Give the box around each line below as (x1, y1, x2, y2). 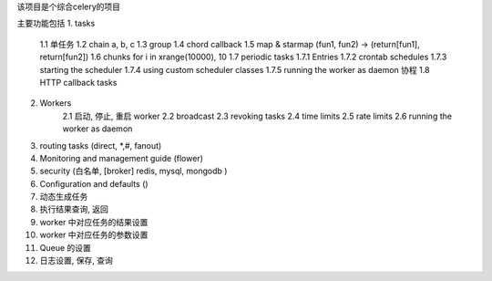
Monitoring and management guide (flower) (39, 152, 204, 163)
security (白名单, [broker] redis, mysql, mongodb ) (39, 165, 228, 177)
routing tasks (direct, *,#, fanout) (39, 140, 162, 151)
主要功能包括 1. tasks (16, 18, 96, 29)
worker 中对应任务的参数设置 (39, 229, 149, 241)
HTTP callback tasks (39, 77, 118, 88)
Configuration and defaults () (39, 178, 149, 189)
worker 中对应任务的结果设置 (39, 216, 149, 227)
